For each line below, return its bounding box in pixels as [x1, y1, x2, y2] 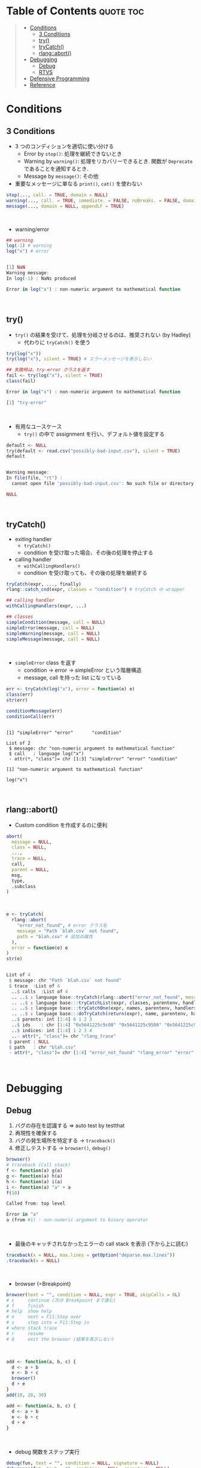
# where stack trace [6, 1325, 58, 1331]
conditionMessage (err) [6, 708, 63, 714]
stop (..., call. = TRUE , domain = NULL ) [6, 192, 109, 198]
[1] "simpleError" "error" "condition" [6, 729, 121, 736]
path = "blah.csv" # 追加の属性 [17, 933, 93, 939]
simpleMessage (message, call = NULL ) [6, 636, 100, 642]
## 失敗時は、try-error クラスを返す [6, 367, 90, 373]
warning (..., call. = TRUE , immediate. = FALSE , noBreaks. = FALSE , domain [6, 198, 199, 204]
